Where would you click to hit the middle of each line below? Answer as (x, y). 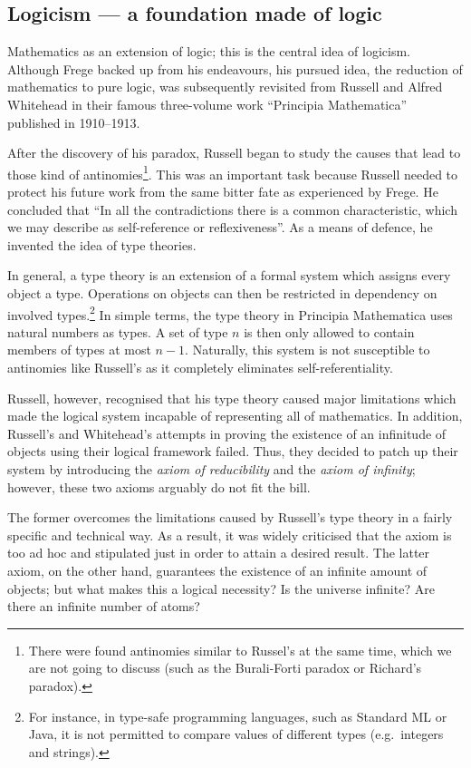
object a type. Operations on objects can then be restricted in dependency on (222, 292)
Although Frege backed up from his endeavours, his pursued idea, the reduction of (235, 68)
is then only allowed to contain (329, 331)
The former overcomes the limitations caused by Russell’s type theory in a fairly (230, 517)
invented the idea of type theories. (102, 244)
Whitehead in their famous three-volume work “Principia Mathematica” (207, 104)
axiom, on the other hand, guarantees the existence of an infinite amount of (217, 570)
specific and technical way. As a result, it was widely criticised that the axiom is (230, 535)
